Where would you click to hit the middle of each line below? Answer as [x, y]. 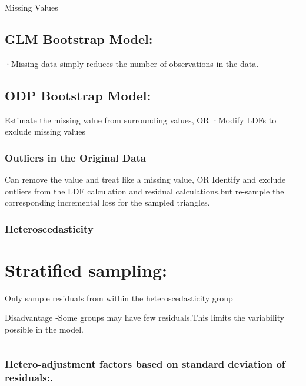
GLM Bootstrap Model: [79, 38]
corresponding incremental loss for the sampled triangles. [107, 202]
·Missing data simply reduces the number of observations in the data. [132, 63]
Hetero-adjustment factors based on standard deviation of [145, 364]
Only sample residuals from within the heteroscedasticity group [119, 298]
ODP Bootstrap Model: [78, 95]
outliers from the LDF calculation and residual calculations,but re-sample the [144, 191]
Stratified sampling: [86, 269]
